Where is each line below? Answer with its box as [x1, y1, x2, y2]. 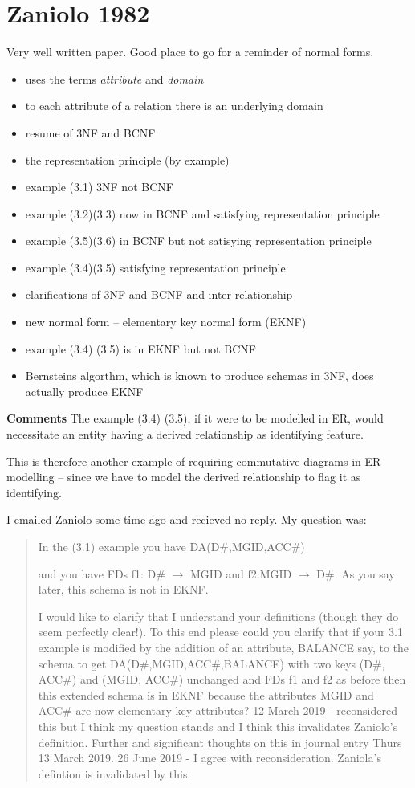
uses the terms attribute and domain [25, 70, 204, 87]
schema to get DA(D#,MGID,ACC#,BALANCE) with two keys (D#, [38, 655, 385, 672]
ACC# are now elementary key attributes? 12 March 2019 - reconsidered [38, 702, 397, 719]
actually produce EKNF [25, 382, 144, 399]
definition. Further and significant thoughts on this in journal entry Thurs [38, 733, 402, 750]
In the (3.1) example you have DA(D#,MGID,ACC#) [38, 538, 305, 554]
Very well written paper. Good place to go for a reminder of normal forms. [6, 43, 374, 60]
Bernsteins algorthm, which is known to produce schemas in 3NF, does [25, 367, 374, 384]
